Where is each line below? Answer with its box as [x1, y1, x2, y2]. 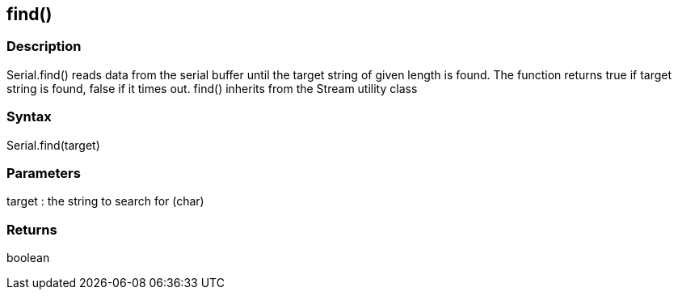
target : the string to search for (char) [6, 194, 204, 209]
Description [6, 38, 82, 55]
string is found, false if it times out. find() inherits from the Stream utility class [6, 81, 418, 95]
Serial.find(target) [6, 137, 100, 152]
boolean [6, 251, 50, 265]
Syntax [6, 108, 52, 125]
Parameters [6, 164, 81, 181]
